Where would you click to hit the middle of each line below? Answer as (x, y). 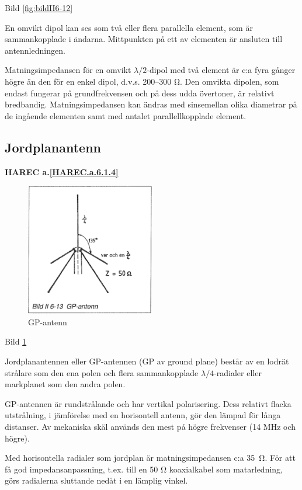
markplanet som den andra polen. (65, 384)
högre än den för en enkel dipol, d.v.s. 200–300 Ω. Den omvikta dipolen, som (142, 81)
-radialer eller (238, 372)
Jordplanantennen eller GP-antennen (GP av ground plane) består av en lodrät (147, 361)
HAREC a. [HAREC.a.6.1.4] (62, 171)
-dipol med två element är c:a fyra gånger (221, 70)
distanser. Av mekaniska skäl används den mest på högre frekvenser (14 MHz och (150, 426)
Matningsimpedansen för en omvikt (68, 70)
